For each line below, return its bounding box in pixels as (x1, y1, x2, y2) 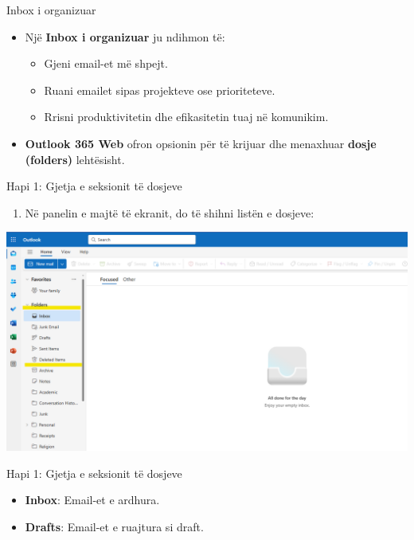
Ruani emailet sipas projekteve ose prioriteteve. (44, 81, 275, 98)
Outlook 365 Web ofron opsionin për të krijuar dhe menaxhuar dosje (25, 135, 377, 151)
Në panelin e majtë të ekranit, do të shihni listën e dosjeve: (25, 204, 314, 221)
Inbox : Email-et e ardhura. (25, 491, 160, 508)
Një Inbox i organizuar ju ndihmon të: (25, 28, 225, 45)
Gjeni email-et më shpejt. (44, 55, 168, 72)
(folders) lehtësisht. (25, 151, 125, 167)
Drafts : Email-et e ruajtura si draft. (25, 518, 204, 534)
